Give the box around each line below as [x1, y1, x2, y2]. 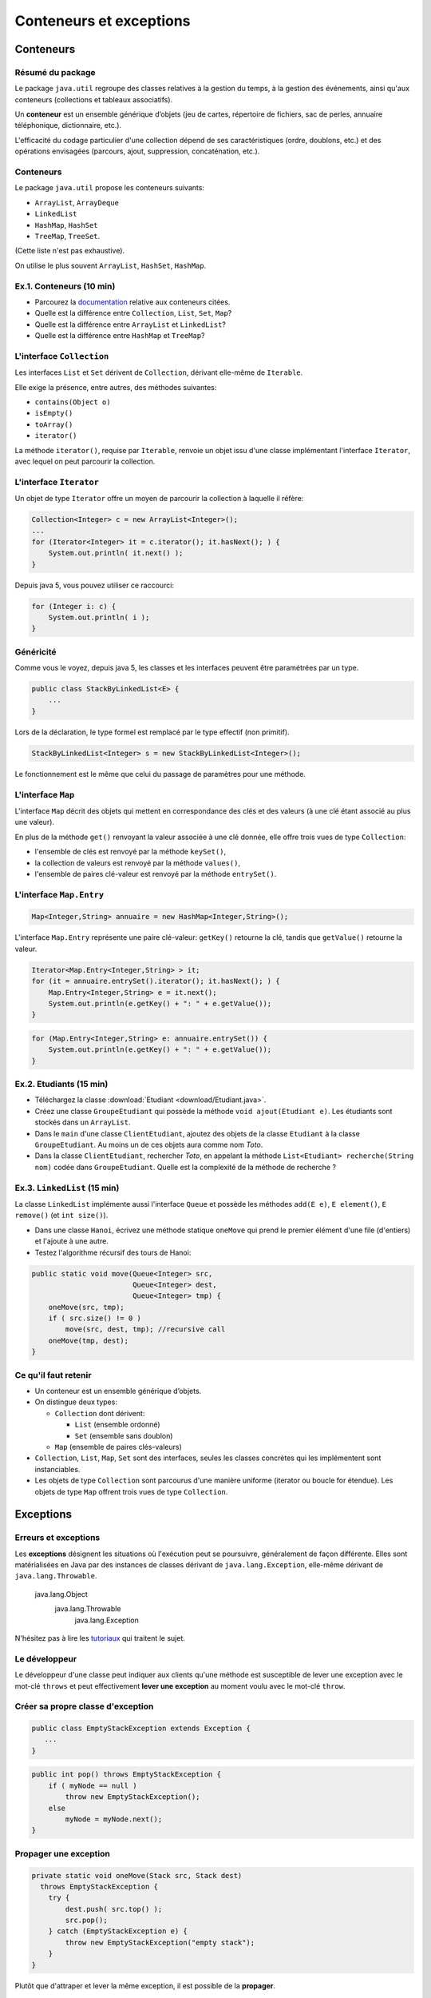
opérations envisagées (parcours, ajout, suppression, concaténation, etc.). [14, 146, 260, 156]
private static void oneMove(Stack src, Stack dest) [31, 1871, 243, 1880]
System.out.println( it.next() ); [48, 548, 184, 558]
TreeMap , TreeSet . [34, 231, 101, 241]
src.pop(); [65, 1916, 108, 1925]
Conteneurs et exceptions [14, 12, 191, 30]
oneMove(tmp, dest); [48, 1335, 129, 1345]
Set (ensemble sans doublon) [74, 1431, 173, 1440]
